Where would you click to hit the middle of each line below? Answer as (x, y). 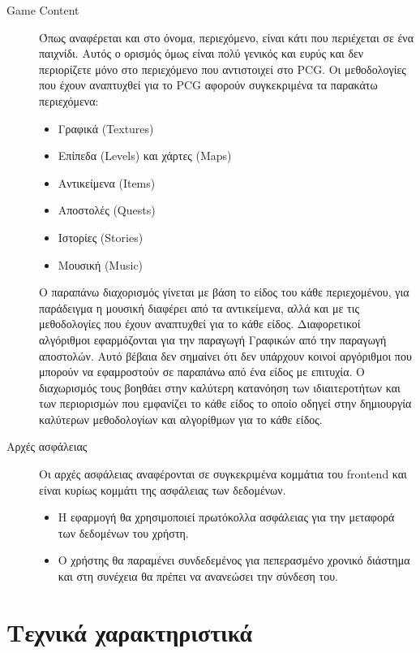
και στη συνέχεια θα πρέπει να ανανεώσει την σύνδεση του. (198, 576)
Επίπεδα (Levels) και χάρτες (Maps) (145, 156)
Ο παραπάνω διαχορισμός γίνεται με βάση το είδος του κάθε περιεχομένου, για (224, 292)
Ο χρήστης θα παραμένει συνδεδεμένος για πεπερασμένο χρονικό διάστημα (234, 560)
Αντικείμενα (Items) (107, 182)
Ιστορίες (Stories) (101, 237)
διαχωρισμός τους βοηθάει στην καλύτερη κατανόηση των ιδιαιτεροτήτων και (220, 387)
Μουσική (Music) (101, 264)
